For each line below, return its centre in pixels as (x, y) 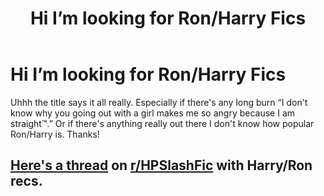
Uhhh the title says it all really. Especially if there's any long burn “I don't (159, 102)
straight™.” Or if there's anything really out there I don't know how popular (162, 123)
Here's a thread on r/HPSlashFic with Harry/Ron (161, 165)
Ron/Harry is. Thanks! (55, 134)
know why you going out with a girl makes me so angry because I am (153, 113)
